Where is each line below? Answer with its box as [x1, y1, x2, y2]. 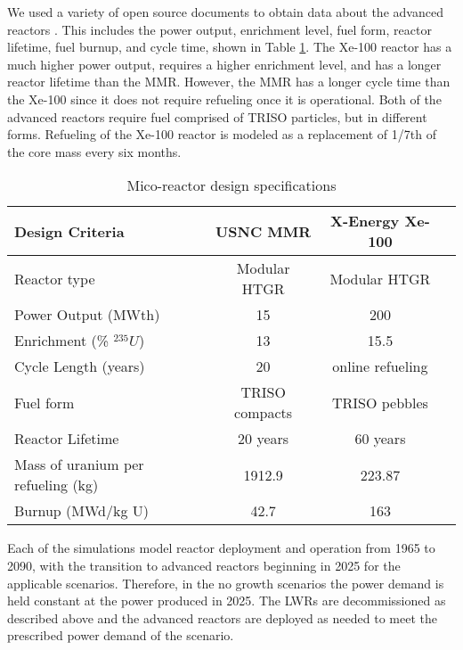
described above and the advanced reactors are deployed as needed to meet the [7, 608, 437, 627]
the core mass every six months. [7, 142, 182, 160]
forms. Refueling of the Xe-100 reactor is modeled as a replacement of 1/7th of [7, 125, 436, 144]
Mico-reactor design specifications [126, 175, 337, 196]
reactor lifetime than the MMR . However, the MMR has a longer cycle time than [7, 72, 451, 91]
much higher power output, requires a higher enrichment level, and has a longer [7, 54, 442, 73]
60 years [354, 428, 406, 449]
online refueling [332, 356, 428, 377]
